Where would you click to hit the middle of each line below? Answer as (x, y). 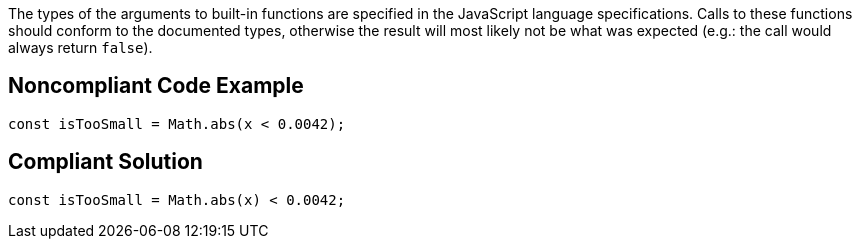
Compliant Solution (105, 162)
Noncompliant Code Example (156, 86)
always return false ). (80, 47)
